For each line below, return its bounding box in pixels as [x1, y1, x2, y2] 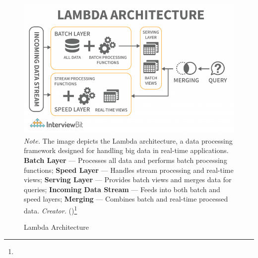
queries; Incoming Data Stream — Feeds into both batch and [24, 184, 220, 194]
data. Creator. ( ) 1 [24, 204, 77, 215]
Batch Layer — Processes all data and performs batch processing [24, 155, 227, 165]
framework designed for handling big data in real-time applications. [24, 145, 229, 155]
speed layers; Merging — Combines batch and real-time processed [24, 194, 228, 204]
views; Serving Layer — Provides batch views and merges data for [24, 174, 232, 185]
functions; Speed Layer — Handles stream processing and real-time [24, 164, 234, 175]
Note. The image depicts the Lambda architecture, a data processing [24, 135, 233, 146]
